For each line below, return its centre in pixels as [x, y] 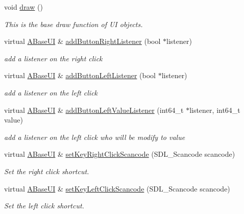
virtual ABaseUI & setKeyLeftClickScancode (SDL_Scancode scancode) [117, 188]
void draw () [23, 7]
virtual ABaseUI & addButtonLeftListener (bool [80, 75]
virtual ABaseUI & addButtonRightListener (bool [82, 41]
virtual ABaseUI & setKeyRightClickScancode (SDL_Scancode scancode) [120, 154]
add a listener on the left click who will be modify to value [95, 137]
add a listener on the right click [53, 58]
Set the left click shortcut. [44, 206]
